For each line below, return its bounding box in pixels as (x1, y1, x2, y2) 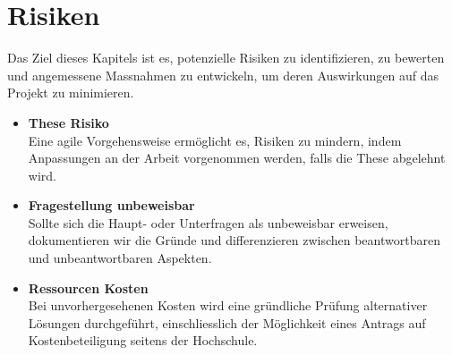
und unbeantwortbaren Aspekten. (28, 249, 212, 267)
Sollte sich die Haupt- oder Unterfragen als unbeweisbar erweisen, (28, 213, 388, 232)
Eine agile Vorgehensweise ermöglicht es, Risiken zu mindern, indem (28, 131, 402, 149)
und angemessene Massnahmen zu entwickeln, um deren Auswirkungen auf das (7, 65, 439, 84)
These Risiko (28, 113, 109, 131)
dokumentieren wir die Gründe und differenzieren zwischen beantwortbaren (28, 231, 440, 249)
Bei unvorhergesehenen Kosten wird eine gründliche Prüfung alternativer (28, 296, 428, 315)
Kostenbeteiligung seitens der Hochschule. (28, 331, 258, 350)
